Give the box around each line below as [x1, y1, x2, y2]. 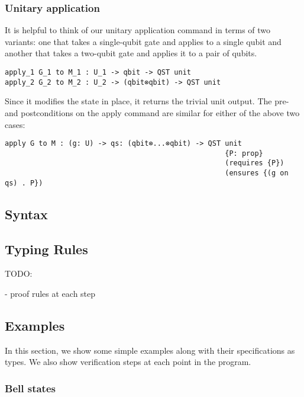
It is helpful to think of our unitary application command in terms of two [5, 24, 271, 36]
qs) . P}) [5, 178, 43, 187]
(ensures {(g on [225, 169, 289, 178]
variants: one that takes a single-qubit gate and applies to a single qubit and [5, 35, 282, 47]
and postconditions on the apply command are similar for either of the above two [5, 106, 300, 119]
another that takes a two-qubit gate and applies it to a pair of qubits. [5, 47, 257, 59]
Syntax [5, 204, 48, 223]
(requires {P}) [225, 159, 284, 168]
